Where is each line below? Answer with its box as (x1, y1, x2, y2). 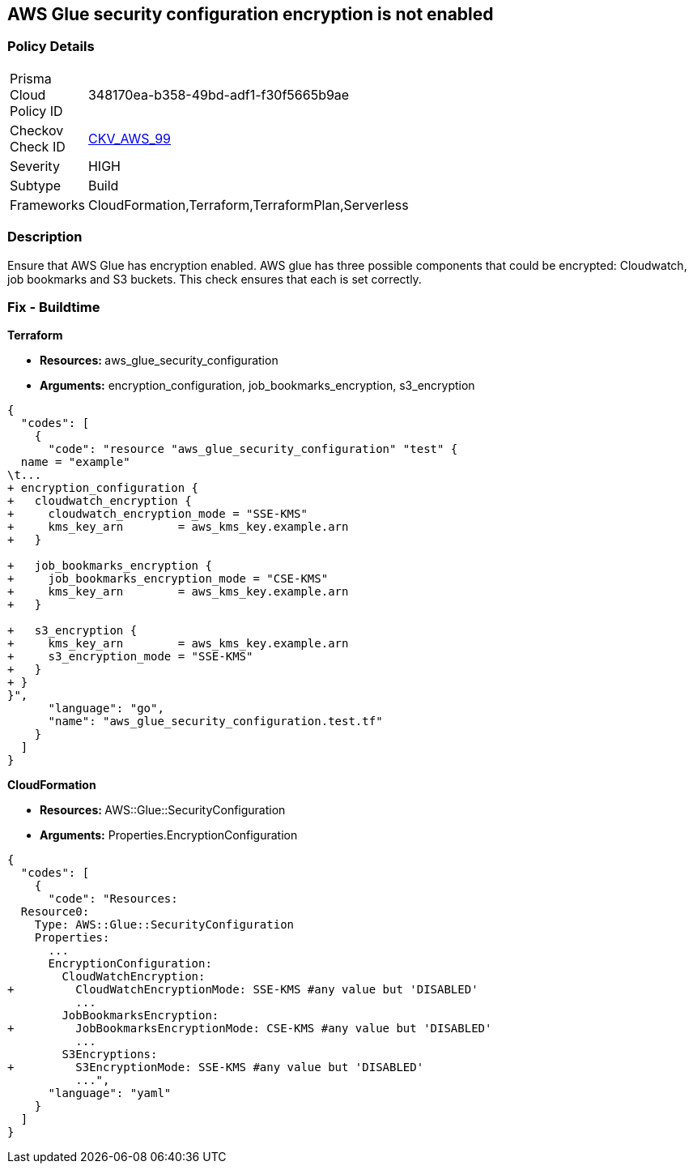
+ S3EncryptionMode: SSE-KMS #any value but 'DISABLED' (7, 1061, 424, 1074)
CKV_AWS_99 (87, 130, 172, 147)
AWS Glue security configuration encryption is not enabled (7, 4, 494, 24)
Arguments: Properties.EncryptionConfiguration (40, 828, 298, 843)
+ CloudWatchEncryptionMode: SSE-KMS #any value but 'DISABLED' (7, 983, 478, 997)
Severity (10, 157, 60, 174)
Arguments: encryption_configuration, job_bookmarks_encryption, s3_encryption (40, 378, 475, 393)
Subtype (10, 177, 62, 194)
